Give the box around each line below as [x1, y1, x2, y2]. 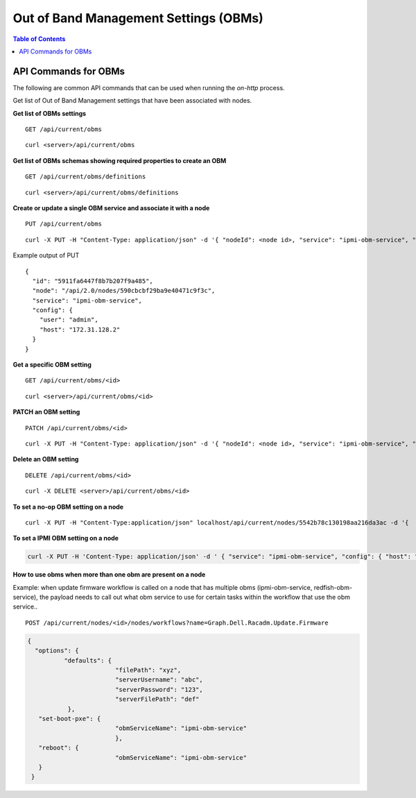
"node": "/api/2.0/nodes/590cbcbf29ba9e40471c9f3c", [32, 287, 216, 295]
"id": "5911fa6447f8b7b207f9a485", [32, 277, 154, 285]
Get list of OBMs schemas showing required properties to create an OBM [12, 156, 227, 164]
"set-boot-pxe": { [38, 715, 101, 722]
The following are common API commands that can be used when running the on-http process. [12, 83, 285, 92]
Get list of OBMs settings [12, 109, 87, 117]
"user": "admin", [39, 316, 98, 324]
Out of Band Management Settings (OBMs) [12, 10, 263, 26]
